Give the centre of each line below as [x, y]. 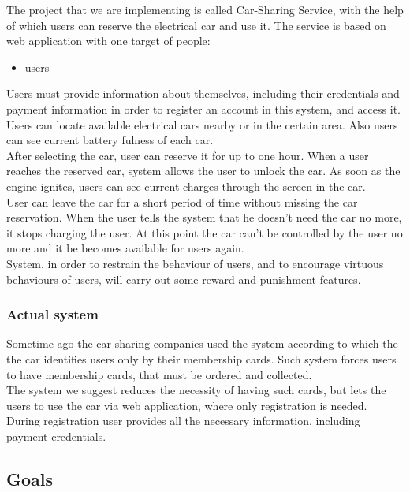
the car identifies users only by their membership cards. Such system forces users [201, 358]
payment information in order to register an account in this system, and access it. [203, 108]
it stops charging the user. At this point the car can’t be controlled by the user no [205, 232]
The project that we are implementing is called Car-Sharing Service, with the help [205, 9]
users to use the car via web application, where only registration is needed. [187, 405]
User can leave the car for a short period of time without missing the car [182, 201]
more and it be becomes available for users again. [125, 248]
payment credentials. [56, 436]
